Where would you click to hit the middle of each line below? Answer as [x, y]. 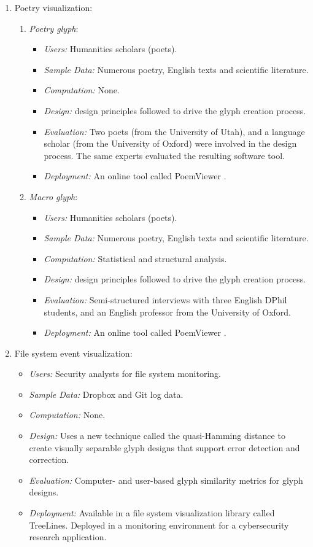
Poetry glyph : [54, 28]
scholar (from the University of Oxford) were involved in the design [170, 143]
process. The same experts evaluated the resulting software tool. [164, 155]
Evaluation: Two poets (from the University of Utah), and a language [174, 131]
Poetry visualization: [53, 7]
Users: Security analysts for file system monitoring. [125, 374]
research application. [68, 537]
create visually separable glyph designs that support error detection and [164, 447]
